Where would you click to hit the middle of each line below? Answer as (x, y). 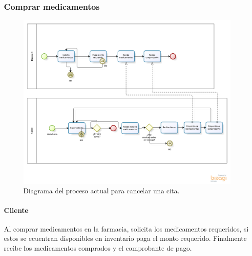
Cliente (16, 210)
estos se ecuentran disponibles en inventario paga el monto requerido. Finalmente (125, 238)
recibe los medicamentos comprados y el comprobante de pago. (98, 247)
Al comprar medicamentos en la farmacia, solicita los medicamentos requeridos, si (126, 228)
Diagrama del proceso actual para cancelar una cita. (102, 191)
